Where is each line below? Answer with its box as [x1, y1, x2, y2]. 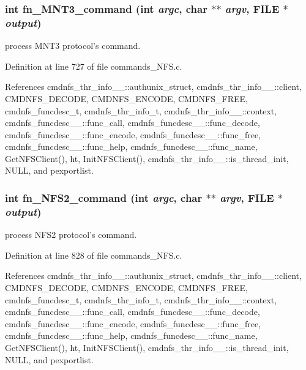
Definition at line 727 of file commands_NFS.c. [5, 59, 182, 72]
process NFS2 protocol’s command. [5, 228, 137, 241]
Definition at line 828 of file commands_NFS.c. [5, 248, 182, 261]
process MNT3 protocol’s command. [5, 39, 141, 52]
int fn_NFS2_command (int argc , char [5, 190, 203, 205]
